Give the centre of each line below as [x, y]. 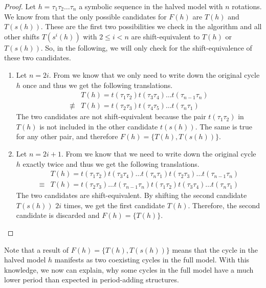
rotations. [247, 6]
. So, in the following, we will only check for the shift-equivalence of [146, 47]
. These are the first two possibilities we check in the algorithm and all [151, 26]
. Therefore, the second [224, 205]
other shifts [22, 36]
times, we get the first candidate [114, 205]
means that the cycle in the [215, 249]
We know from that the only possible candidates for [85, 16]
